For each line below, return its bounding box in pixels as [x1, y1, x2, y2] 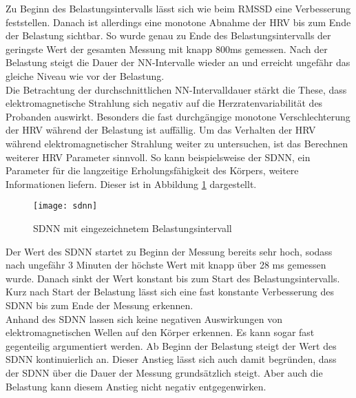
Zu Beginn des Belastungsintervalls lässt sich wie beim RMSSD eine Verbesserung [6, 1, 351, 15]
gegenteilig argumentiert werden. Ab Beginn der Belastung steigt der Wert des [6, 338, 337, 353]
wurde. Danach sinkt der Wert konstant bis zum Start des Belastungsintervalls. [6, 271, 340, 285]
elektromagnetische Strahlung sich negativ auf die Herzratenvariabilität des [6, 96, 323, 110]
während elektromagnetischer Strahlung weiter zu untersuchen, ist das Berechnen [6, 136, 348, 150]
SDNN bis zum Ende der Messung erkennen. [6, 297, 193, 312]
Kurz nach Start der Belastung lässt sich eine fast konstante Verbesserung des [6, 284, 335, 299]
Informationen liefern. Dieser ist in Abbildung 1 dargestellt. [6, 176, 257, 191]
